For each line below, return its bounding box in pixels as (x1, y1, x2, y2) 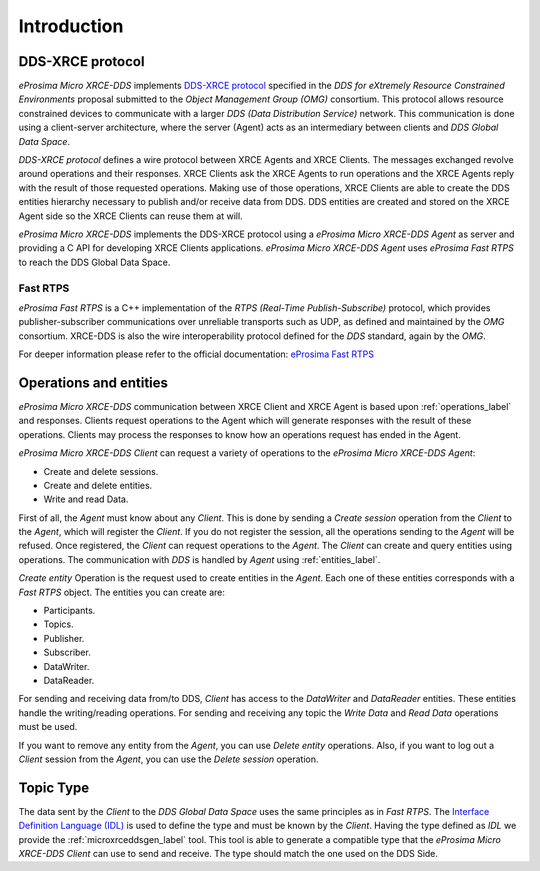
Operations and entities (18, 374, 169, 391)
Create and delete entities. (43, 479, 153, 491)
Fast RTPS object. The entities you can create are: (18, 586, 225, 598)
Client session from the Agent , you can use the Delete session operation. (18, 753, 319, 765)
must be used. (18, 721, 78, 733)
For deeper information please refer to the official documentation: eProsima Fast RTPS (18, 348, 375, 360)
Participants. (43, 605, 96, 617)
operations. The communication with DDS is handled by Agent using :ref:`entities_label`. (18, 553, 381, 565)
